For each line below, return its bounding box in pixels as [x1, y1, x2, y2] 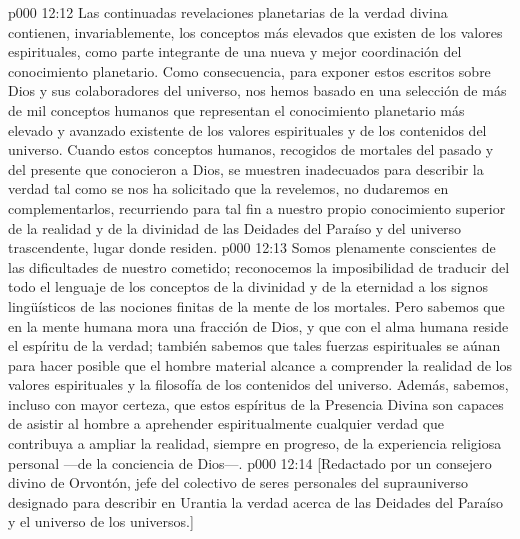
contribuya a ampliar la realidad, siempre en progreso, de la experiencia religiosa [8, 433, 502, 454]
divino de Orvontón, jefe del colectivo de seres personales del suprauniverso [8, 472, 468, 493]
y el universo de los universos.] [8, 511, 194, 532]
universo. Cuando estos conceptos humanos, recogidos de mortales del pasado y [8, 139, 494, 160]
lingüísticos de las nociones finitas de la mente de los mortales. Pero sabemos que [8, 295, 505, 316]
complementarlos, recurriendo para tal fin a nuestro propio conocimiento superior [8, 197, 506, 218]
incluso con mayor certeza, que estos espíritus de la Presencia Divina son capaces [8, 393, 504, 414]
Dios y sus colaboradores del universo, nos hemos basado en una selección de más [8, 80, 507, 101]
